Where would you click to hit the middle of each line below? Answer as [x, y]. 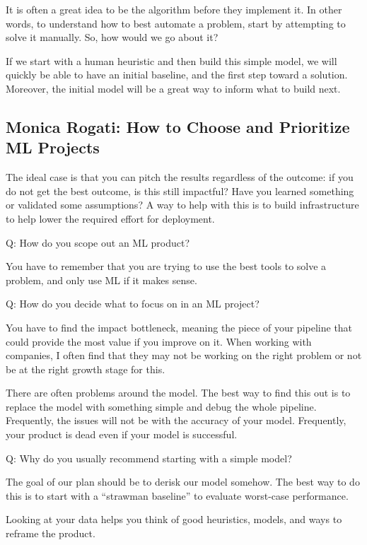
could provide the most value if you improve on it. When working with [159, 341]
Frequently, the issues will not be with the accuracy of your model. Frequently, [176, 420]
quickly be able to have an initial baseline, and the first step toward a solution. [177, 75]
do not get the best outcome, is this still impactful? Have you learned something [180, 191]
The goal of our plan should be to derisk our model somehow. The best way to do [183, 482]
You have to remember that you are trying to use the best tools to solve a [166, 266]
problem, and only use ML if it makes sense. [101, 280]
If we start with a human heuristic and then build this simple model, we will [171, 60]
